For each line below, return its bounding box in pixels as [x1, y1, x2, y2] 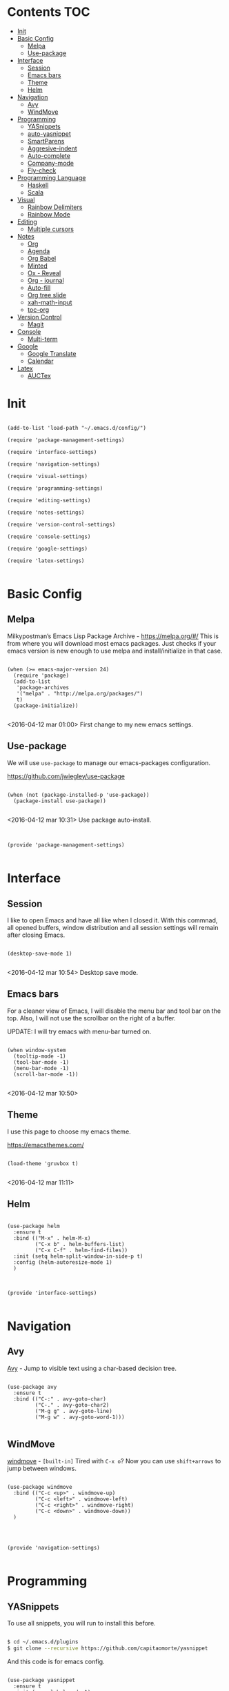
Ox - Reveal [27, 268, 61, 277]
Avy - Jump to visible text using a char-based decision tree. [7, 1364, 177, 1372]
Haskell [27, 181, 49, 189]
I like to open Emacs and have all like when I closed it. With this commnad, [7, 916, 218, 924]
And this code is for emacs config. [7, 1657, 105, 1665]
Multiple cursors [27, 225, 74, 233]
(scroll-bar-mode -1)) [13, 1071, 79, 1078]
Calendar [27, 357, 54, 365]
